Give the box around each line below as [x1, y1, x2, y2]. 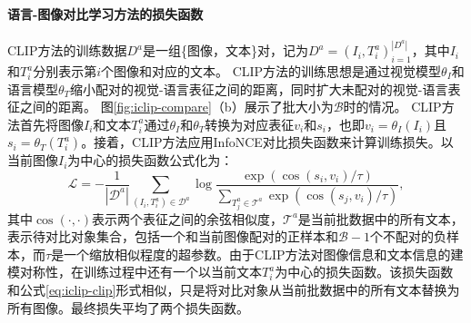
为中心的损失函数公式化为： [67, 151, 234, 170]
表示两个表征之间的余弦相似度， [92, 209, 283, 228]
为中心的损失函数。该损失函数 [275, 262, 454, 281]
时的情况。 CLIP [343, 97, 442, 116]
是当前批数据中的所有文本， [297, 209, 464, 228]
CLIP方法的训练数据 [7, 41, 127, 60]
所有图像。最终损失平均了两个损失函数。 [7, 298, 249, 317]
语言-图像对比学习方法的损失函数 [7, 4, 204, 23]
